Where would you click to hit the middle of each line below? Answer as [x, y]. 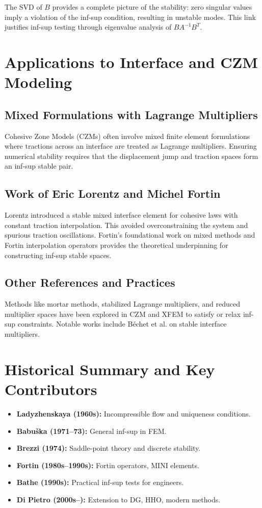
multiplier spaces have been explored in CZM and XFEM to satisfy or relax [123, 314]
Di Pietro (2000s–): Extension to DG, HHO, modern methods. [119, 499]
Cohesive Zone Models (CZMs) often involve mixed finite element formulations [127, 136]
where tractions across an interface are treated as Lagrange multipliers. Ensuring [131, 146]
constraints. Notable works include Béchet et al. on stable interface [122, 324]
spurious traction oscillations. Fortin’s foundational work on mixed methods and [130, 235]
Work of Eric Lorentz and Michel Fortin [113, 193]
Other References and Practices [90, 282]
